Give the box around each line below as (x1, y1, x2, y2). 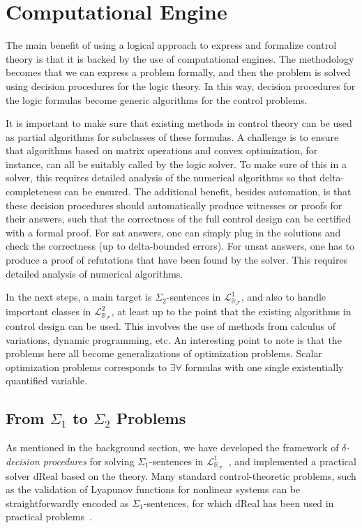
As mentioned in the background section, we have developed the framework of (6, 440, 339, 455)
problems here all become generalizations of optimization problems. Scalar (6, 346, 322, 361)
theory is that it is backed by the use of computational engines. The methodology (6, 51, 354, 66)
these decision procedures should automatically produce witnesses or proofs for (6, 197, 342, 212)
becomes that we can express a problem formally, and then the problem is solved (6, 65, 351, 80)
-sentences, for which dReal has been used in (143, 495, 334, 510)
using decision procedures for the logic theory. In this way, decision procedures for (6, 78, 356, 93)
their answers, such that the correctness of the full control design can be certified (6, 211, 352, 226)
